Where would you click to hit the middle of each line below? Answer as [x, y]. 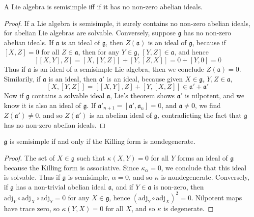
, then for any [99, 52]
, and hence [191, 52]
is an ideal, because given [145, 78]
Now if [14, 95]
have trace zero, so [32, 208]
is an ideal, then [72, 78]
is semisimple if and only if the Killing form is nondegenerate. [102, 141]
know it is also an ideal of [42, 105]
